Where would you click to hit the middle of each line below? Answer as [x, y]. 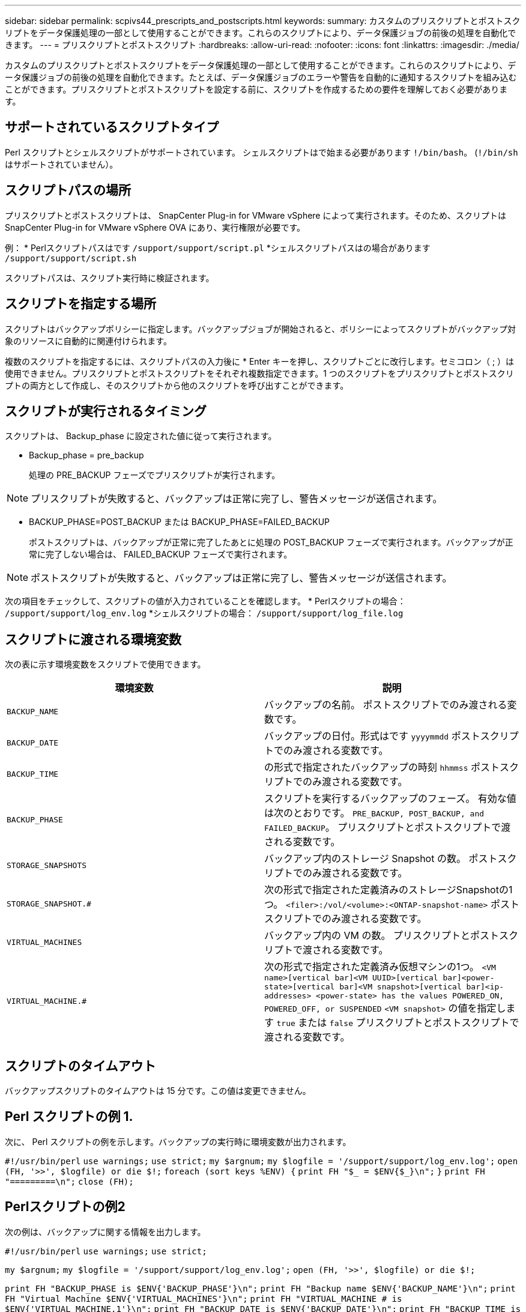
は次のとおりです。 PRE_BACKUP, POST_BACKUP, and [374, 813]
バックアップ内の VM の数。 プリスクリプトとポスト [382, 936]
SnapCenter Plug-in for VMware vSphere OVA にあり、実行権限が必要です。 [155, 227]
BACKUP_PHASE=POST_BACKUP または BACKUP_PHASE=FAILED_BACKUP [180, 522]
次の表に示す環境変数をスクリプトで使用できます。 [105, 664]
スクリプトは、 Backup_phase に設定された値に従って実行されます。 [141, 436]
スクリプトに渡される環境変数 [93, 639]
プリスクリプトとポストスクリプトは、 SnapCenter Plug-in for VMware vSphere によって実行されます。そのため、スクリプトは [255, 215]
